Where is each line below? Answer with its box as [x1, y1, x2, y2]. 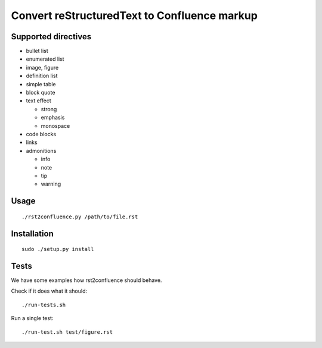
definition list [26, 72, 58, 80]
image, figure [26, 64, 59, 71]
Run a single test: [11, 315, 54, 322]
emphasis [41, 114, 65, 121]
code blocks [26, 130, 57, 137]
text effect [26, 97, 52, 104]
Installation [11, 228, 54, 239]
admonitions [26, 147, 57, 154]
